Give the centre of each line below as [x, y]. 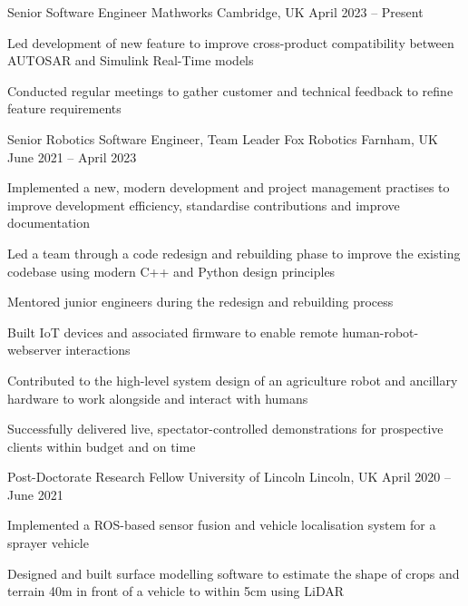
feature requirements [64, 108]
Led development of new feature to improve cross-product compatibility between [231, 42]
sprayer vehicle [48, 543]
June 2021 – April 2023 [72, 156]
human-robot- [380, 332]
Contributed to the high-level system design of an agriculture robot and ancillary [233, 380]
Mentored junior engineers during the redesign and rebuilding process [200, 302]
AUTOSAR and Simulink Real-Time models [131, 60]
